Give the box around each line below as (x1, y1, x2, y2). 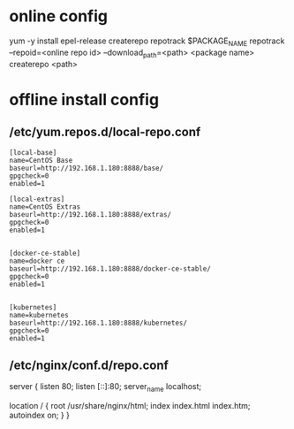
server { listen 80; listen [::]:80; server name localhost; (9, 381, 202, 395)
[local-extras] (9, 195, 65, 203)
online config (9, 6, 109, 27)
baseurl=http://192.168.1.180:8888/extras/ (9, 210, 172, 218)
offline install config (9, 89, 160, 110)
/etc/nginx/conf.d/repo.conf (9, 357, 170, 372)
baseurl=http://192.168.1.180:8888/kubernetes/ (9, 318, 188, 327)
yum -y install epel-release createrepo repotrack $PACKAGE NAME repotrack (9, 35, 285, 48)
